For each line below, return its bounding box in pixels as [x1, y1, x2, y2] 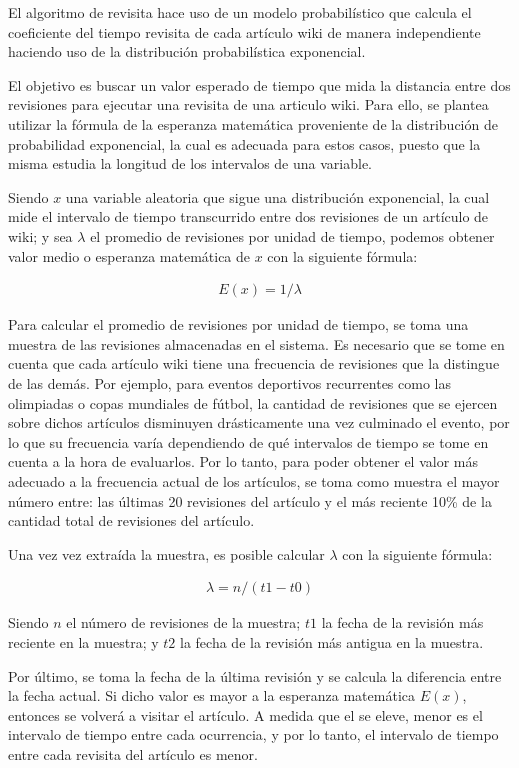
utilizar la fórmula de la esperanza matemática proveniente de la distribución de [8, 113, 498, 134]
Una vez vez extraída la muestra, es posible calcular [8, 543, 325, 564]
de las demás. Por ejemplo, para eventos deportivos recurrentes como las [8, 372, 452, 393]
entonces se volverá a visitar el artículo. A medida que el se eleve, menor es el [8, 704, 483, 725]
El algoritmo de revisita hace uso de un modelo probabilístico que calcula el [8, 2, 472, 22]
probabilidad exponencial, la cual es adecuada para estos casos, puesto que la [8, 133, 481, 154]
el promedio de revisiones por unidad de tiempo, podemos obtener [90, 225, 495, 246]
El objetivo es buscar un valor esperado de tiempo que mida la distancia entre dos [8, 74, 511, 95]
